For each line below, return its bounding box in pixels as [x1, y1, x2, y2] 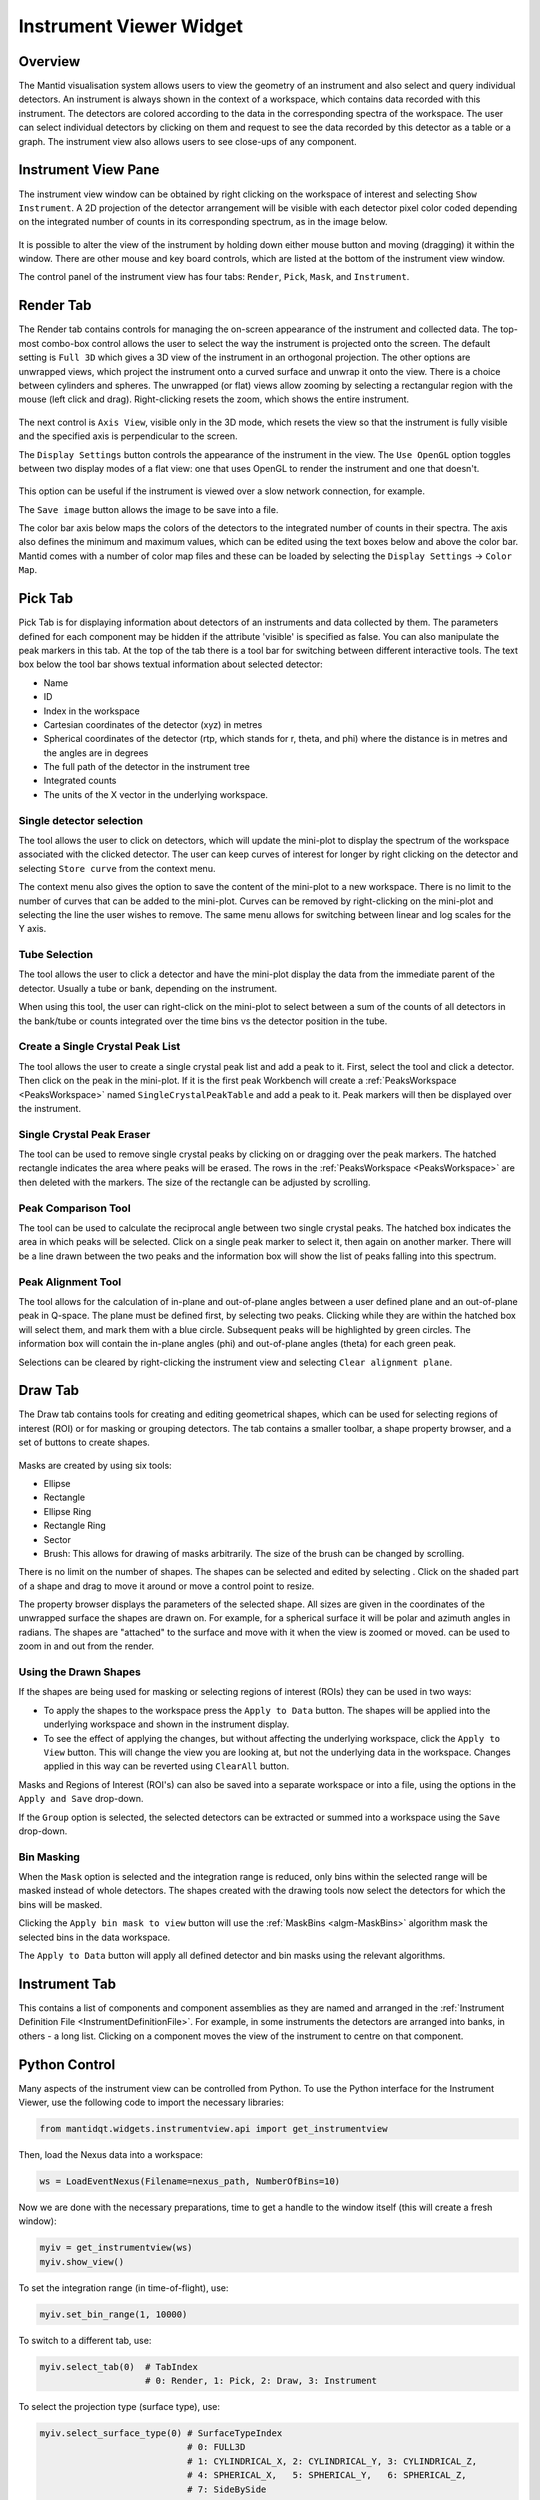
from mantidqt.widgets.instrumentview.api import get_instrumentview [39, 2123, 388, 2134]
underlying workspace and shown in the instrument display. [43, 1718, 290, 1730]
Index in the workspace [43, 705, 140, 717]
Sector [43, 1533, 72, 1545]
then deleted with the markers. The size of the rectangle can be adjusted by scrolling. [18, 1176, 371, 1188]
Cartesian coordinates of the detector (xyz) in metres [43, 718, 263, 730]
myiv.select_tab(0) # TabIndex [39, 2361, 199, 2372]
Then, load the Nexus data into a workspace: [18, 2148, 204, 2160]
